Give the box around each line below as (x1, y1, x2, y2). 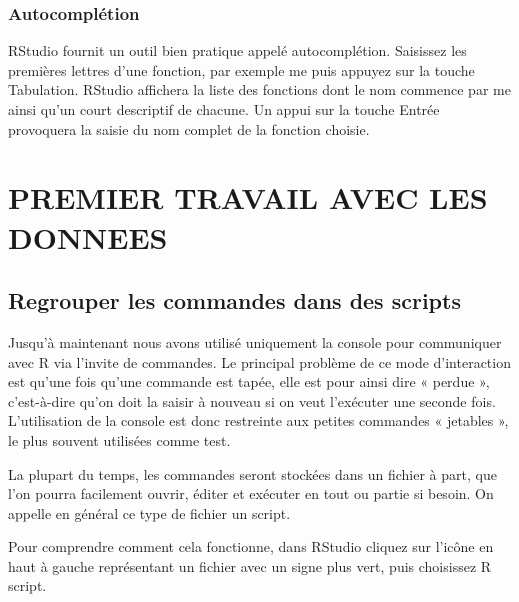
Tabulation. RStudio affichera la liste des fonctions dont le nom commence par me (8, 79, 511, 100)
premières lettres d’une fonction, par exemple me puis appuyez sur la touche (8, 59, 475, 80)
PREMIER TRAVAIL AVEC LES (8, 177, 488, 218)
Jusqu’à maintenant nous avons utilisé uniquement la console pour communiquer (8, 331, 502, 352)
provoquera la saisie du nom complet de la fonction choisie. (8, 118, 370, 139)
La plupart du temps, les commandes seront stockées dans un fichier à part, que (8, 463, 497, 484)
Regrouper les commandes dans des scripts (8, 285, 461, 316)
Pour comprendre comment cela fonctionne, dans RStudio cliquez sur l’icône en (8, 536, 494, 557)
